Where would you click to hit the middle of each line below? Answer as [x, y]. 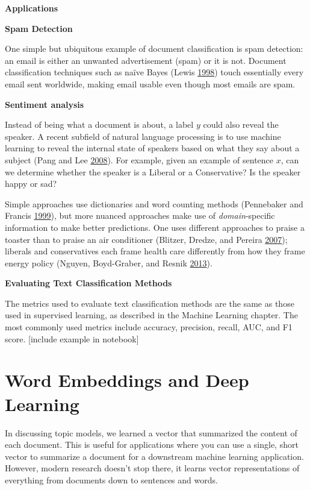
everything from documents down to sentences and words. [111, 479]
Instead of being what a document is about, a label [99, 124]
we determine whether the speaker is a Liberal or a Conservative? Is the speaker [153, 171]
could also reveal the [241, 124]
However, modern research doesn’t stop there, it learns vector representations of [152, 468]
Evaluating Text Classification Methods [88, 283]
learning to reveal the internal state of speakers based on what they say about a [152, 148]
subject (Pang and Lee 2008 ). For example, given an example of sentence [139, 159]
